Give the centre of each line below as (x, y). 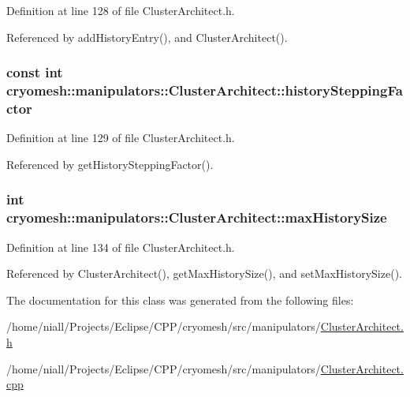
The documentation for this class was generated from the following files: (180, 300)
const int (35, 72)
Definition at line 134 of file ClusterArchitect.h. (121, 247)
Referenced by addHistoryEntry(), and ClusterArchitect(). (147, 37)
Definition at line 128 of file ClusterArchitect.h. (121, 10)
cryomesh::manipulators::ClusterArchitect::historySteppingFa (205, 90)
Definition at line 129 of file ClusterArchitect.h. (121, 138)
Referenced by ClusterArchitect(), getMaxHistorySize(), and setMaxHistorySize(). (204, 273)
